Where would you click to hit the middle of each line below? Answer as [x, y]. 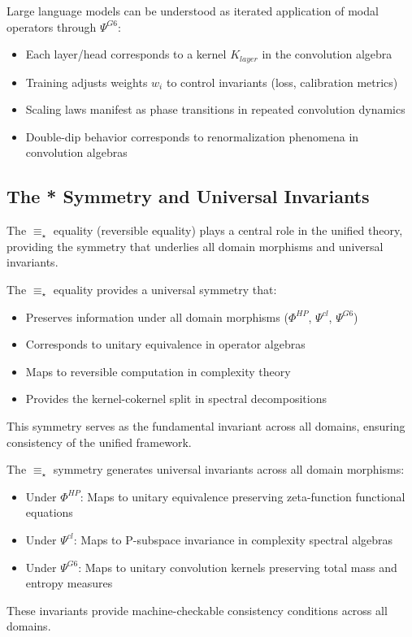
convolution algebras [76, 152]
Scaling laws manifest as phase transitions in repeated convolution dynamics [215, 109]
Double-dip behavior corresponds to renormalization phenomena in [192, 136]
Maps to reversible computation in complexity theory [158, 371]
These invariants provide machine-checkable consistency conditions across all [197, 610]
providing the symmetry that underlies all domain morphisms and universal [195, 246]
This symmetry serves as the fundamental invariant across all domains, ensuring [206, 425]
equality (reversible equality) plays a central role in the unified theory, [228, 230]
